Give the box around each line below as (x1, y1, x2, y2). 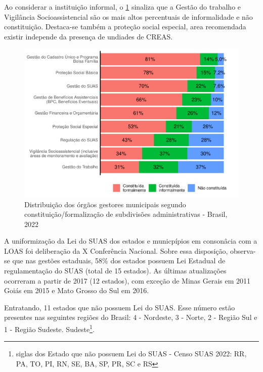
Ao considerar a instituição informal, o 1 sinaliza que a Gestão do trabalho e (4, 2, 241, 12)
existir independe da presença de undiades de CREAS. (4, 31, 173, 41)
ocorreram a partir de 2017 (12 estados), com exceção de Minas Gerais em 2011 (4, 275, 251, 286)
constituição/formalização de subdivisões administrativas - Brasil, (24, 209, 228, 219)
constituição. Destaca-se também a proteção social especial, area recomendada (4, 21, 246, 32)
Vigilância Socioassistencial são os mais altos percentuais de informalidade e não (4, 11, 253, 22)
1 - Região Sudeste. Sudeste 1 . (4, 322, 95, 334)
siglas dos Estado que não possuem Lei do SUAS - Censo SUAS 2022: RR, (16, 348, 247, 359)
